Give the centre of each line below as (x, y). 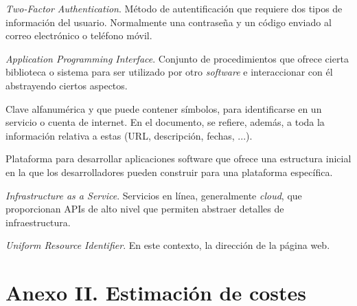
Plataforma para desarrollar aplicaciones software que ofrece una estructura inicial (178, 159)
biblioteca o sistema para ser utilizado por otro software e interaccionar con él (169, 72)
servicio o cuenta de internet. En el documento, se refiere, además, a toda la (165, 122)
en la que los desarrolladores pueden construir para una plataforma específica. (169, 172)
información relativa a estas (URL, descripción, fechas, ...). (129, 135)
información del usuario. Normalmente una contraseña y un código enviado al (169, 22)
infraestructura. (38, 222)
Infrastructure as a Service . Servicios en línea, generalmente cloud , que (154, 195)
